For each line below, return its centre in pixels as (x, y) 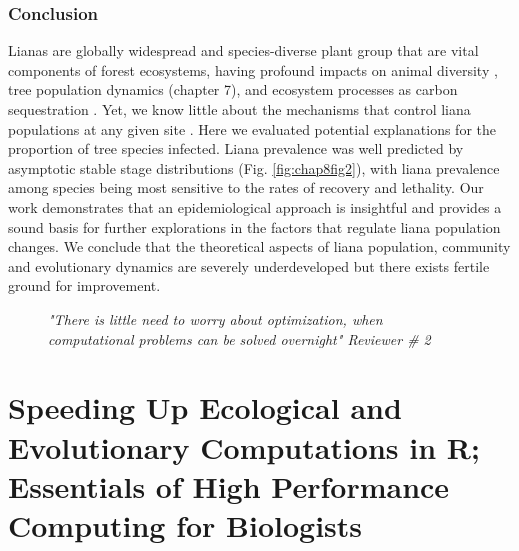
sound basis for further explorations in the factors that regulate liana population (254, 226)
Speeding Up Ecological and (205, 407)
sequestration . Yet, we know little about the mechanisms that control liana (239, 109)
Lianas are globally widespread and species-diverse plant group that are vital (243, 50)
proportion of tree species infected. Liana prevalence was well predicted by (236, 148)
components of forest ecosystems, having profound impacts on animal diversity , (253, 69)
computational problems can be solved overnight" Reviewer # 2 (239, 338)
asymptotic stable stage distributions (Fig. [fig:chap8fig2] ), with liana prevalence (254, 167)
